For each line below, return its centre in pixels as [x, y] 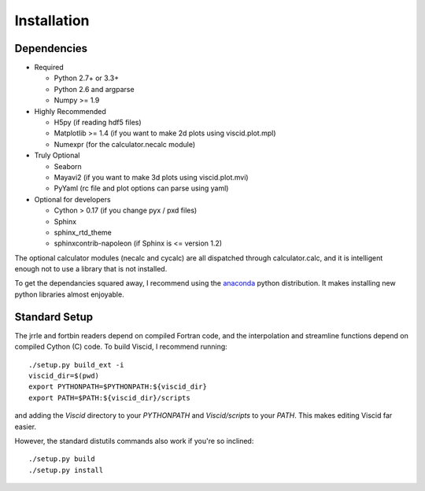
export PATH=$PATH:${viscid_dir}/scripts [109, 398]
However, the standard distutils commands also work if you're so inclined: [134, 441]
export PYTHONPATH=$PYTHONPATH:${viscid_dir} [118, 387]
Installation [52, 20]
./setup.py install [66, 470]
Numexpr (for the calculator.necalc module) [125, 144]
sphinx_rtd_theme [83, 232]
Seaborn [68, 166]
